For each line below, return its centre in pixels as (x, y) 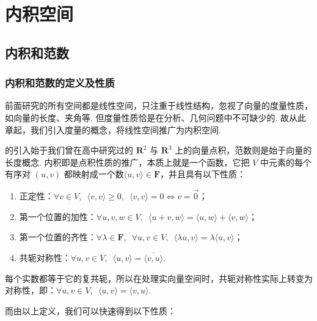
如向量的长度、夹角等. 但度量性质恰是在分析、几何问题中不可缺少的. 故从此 (156, 117)
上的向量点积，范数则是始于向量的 (243, 150)
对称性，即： (31, 290)
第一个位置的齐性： (58, 237)
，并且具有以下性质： (203, 174)
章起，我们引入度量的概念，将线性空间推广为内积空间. (113, 129)
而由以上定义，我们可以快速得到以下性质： (90, 310)
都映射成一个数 (94, 174)
